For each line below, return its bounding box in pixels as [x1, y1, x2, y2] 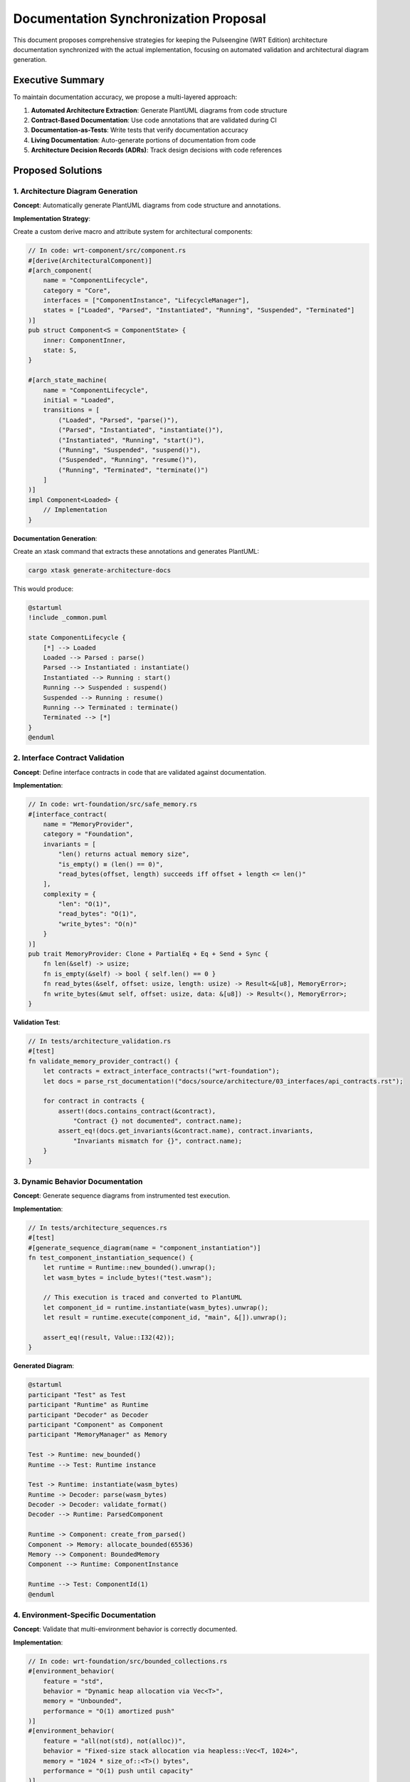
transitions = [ [43, 406, 100, 414]
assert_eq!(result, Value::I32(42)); [43, 1334, 175, 1341]
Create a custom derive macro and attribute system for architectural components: [13, 227, 253, 236]
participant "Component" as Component [28, 1421, 164, 1428]
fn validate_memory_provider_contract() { [28, 1057, 179, 1065]
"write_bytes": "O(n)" [58, 920, 138, 928]
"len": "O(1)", [58, 900, 112, 908]
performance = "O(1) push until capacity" [43, 1767, 194, 1775]
